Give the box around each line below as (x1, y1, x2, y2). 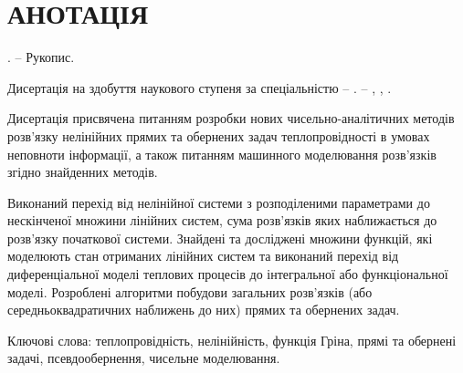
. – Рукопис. (7, 47, 75, 67)
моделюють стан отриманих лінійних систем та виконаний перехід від (7, 246, 399, 265)
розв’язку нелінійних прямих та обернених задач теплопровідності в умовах (7, 126, 430, 145)
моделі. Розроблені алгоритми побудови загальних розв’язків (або (7, 282, 373, 301)
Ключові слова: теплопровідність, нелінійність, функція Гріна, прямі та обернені (7, 330, 457, 349)
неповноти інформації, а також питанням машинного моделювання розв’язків (7, 144, 437, 163)
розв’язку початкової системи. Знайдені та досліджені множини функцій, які (7, 228, 433, 247)
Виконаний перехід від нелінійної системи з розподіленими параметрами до (7, 192, 430, 212)
